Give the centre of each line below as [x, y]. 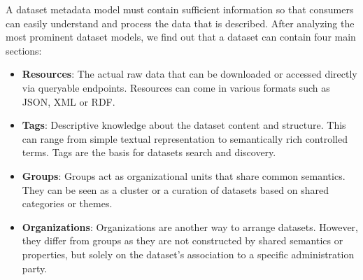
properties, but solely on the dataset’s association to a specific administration [188, 254]
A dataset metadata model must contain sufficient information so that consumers [180, 9]
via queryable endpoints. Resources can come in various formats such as [176, 87]
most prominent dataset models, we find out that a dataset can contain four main [181, 37]
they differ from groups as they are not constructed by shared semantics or [183, 240]
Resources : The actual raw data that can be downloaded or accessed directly [190, 74]
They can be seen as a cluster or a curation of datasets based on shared [175, 189]
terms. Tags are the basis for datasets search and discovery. [149, 152]
